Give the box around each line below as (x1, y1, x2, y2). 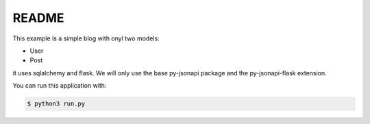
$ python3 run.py (27, 100, 86, 108)
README (12, 10, 64, 25)
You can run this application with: (12, 82, 107, 90)
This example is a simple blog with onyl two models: (12, 34, 160, 42)
